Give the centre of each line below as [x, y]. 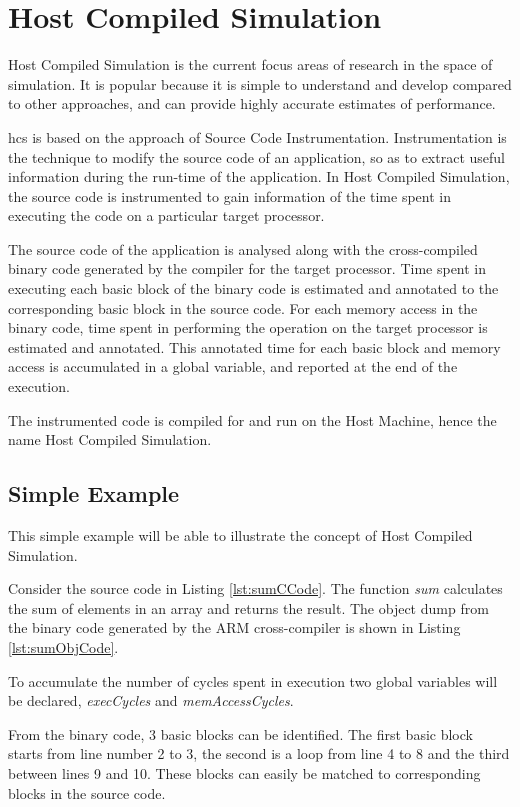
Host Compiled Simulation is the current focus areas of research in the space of [250, 64]
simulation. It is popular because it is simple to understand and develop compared [260, 83]
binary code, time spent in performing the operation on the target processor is [248, 327]
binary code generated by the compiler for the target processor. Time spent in [247, 268]
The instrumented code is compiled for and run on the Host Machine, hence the [252, 419]
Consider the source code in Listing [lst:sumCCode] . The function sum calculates [255, 588]
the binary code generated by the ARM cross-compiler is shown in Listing [234, 627]
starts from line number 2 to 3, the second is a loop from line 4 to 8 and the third [259, 753]
